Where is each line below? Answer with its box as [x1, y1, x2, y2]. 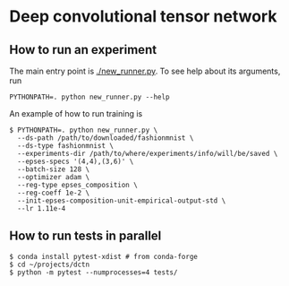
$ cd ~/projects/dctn [9, 260, 90, 269]
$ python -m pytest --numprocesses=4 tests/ [9, 267, 178, 277]
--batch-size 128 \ [17, 165, 90, 174]
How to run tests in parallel [9, 229, 162, 244]
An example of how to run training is [9, 108, 143, 118]
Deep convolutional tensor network [9, 6, 277, 27]
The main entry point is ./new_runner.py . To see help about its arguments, [9, 65, 281, 76]
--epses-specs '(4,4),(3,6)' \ [17, 157, 134, 166]
